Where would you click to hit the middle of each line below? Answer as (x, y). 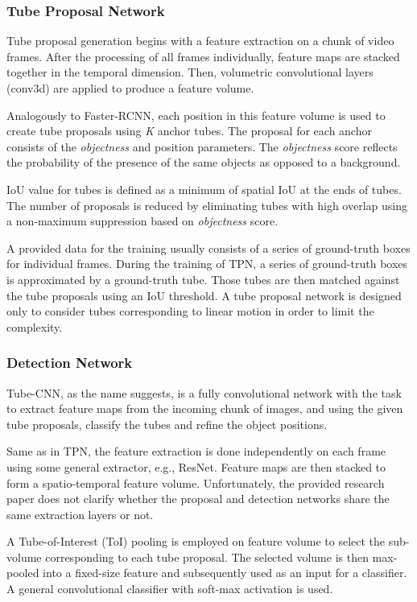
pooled (23, 573)
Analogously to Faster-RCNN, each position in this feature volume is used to (196, 115)
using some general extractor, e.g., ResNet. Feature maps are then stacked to (196, 466)
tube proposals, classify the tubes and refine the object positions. (167, 424)
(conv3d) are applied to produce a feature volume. (130, 88)
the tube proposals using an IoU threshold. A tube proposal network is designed (204, 295)
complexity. (35, 326)
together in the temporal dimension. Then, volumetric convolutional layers (190, 72)
